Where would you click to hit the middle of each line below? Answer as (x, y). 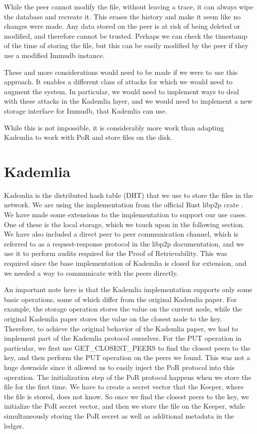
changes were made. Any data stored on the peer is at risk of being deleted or (122, 26)
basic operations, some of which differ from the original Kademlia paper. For (120, 299)
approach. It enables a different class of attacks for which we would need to (118, 82)
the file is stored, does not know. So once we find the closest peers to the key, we (127, 396)
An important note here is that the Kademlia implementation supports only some (128, 289)
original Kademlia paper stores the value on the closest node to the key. (113, 318)
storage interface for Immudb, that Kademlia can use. (86, 110)
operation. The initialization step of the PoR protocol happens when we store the (128, 377)
